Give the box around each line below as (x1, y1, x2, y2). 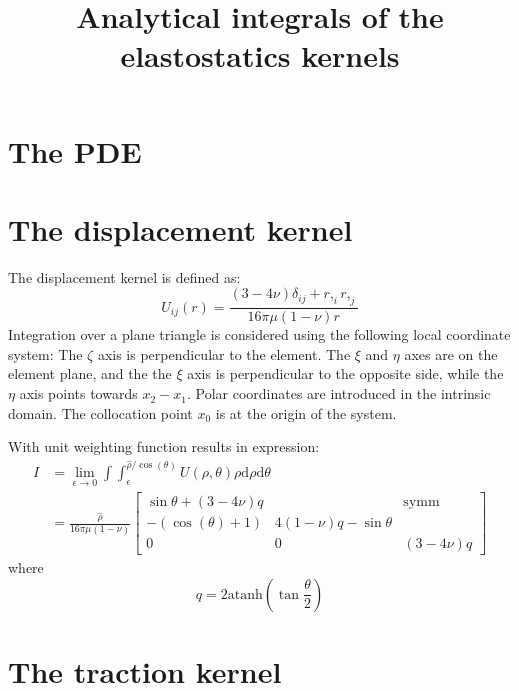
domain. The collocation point (8, 402, 193, 423)
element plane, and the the (8, 363, 172, 384)
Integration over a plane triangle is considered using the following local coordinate (8, 324, 511, 345)
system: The (8, 343, 83, 364)
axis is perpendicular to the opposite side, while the (187, 363, 504, 384)
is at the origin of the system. (215, 402, 397, 423)
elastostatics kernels (120, 35, 400, 76)
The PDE (8, 130, 142, 171)
